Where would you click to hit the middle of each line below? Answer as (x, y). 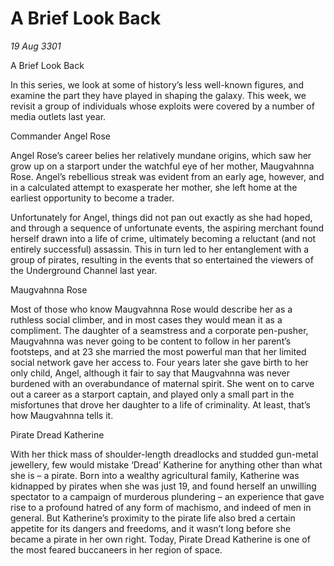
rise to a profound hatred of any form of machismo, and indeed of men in (161, 507)
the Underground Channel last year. (84, 270)
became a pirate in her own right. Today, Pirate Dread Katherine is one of (160, 539)
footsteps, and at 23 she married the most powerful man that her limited (158, 351)
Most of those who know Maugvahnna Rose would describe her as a (151, 309)
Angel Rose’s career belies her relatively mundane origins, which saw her (161, 155)
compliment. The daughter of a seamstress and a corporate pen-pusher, (159, 330)
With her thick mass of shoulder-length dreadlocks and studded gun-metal (164, 454)
